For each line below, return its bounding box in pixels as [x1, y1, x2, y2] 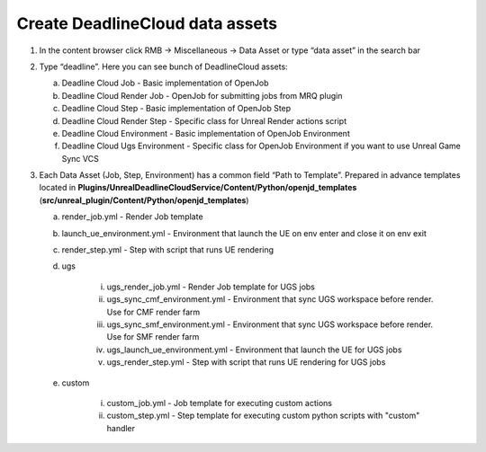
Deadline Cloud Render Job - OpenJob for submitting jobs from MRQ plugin [61, 90, 343, 101]
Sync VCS [61, 153, 99, 164]
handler [106, 422, 135, 433]
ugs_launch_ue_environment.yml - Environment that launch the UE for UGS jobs [106, 344, 402, 355]
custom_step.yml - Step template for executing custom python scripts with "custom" [106, 410, 420, 421]
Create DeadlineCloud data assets [16, 13, 278, 33]
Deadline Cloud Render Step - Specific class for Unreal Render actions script [61, 115, 346, 126]
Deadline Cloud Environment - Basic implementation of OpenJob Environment [61, 128, 350, 138]
